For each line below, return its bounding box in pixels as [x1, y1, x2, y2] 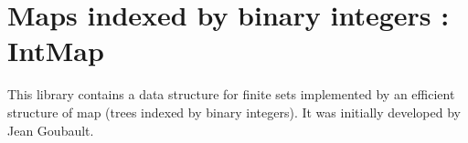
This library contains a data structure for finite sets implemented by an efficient [7, 85, 455, 104]
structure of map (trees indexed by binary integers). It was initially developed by [7, 102, 461, 121]
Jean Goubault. [7, 120, 94, 139]
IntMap [7, 32, 104, 69]
